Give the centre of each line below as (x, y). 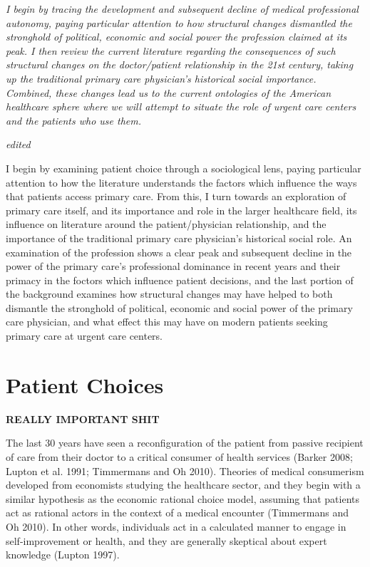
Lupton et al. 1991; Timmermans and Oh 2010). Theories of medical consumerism (185, 470)
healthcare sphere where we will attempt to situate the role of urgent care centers (181, 106)
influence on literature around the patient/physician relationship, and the (166, 224)
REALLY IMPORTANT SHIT (83, 418)
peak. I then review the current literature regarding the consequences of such (171, 50)
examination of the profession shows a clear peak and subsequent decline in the (179, 252)
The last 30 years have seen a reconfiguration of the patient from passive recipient (185, 443)
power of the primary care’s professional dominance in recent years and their (173, 266)
